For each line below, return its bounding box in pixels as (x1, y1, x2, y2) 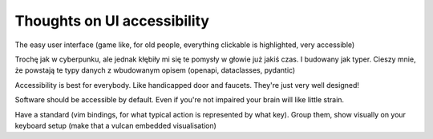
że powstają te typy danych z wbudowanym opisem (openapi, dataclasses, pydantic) (14, 66, 296, 75)
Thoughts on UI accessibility (14, 12, 210, 30)
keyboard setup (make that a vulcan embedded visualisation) (14, 121, 216, 130)
